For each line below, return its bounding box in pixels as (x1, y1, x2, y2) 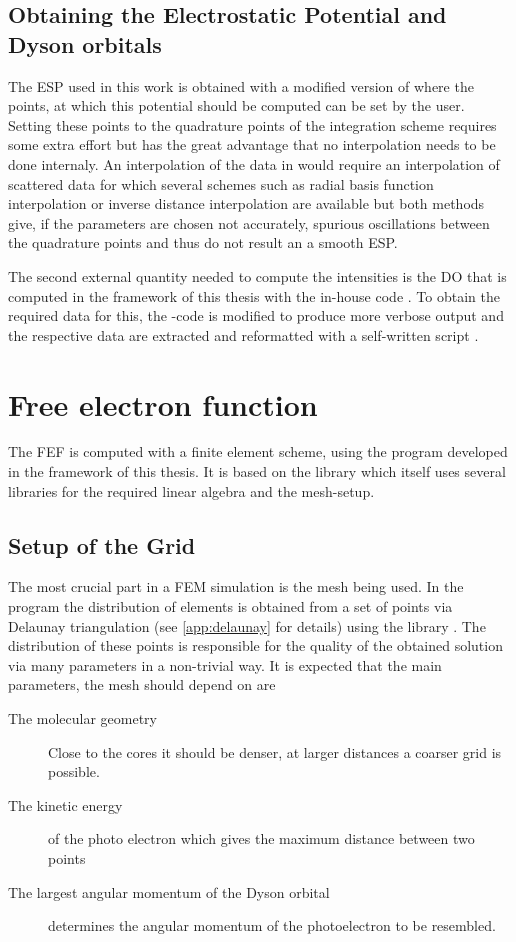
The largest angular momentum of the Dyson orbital (8, 881, 330, 902)
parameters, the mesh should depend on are (8, 674, 276, 695)
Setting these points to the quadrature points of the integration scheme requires (8, 114, 497, 135)
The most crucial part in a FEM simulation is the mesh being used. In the (8, 576, 464, 597)
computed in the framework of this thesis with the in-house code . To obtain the (8, 285, 500, 306)
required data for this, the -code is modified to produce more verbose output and (8, 305, 504, 326)
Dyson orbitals (8, 28, 162, 59)
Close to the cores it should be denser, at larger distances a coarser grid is (48, 741, 502, 762)
